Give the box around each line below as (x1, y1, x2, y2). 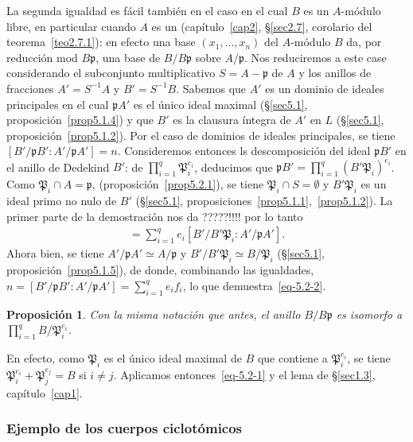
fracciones (6, 79, 54, 96)
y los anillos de (298, 64, 372, 81)
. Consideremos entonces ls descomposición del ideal (117, 142, 371, 159)
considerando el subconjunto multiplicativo (6, 64, 216, 81)
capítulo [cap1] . (6, 384, 83, 401)
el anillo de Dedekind (6, 158, 110, 175)
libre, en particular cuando (6, 17, 136, 34)
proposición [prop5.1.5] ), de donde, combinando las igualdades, (6, 262, 314, 278)
